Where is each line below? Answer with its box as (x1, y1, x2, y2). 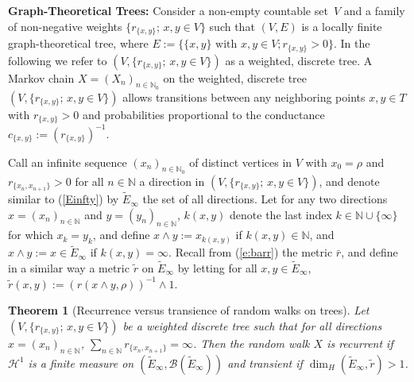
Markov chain (8, 69, 75, 86)
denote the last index (230, 206, 332, 222)
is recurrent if (327, 334, 393, 351)
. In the (333, 35, 370, 52)
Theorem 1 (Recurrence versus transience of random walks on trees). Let (8, 302, 370, 318)
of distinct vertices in (189, 153, 292, 170)
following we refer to (8, 52, 107, 68)
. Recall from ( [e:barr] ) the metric (168, 244, 333, 260)
